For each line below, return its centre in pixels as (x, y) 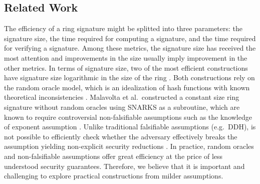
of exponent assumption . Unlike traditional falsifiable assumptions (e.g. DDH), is (130, 127)
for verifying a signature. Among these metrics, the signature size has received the (130, 48)
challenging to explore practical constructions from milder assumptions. (114, 176)
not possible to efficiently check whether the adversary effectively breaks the (121, 136)
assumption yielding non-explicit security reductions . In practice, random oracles (129, 146)
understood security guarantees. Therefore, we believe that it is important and (124, 166)
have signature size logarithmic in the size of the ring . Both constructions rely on (129, 77)
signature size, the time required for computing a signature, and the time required (130, 38)
